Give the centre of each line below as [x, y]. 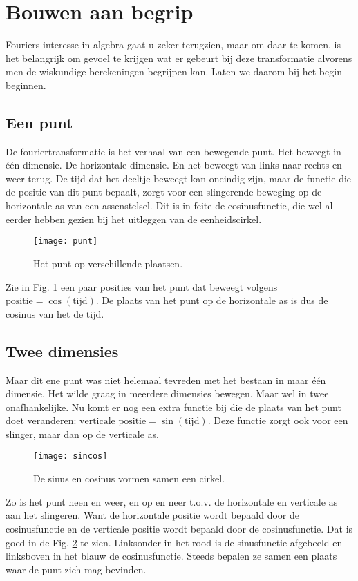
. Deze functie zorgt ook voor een [278, 420]
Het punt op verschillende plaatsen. [108, 263]
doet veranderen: [41, 420]
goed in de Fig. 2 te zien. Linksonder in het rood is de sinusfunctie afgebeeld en [174, 542]
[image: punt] [66, 241]
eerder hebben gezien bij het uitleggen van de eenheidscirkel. [134, 219]
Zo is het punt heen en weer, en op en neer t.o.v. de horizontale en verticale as [172, 501]
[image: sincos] [70, 456]
